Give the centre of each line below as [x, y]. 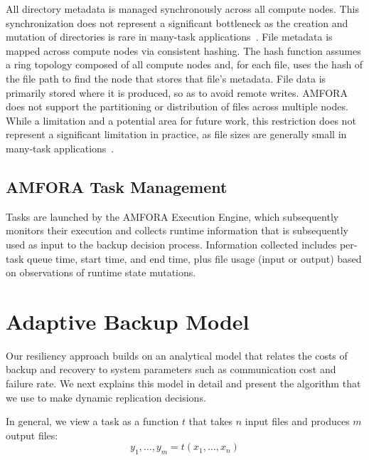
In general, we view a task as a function [92, 421]
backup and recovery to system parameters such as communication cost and [171, 369]
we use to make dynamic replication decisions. [106, 397]
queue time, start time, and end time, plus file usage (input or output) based [194, 258]
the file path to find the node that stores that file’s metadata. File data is [166, 78]
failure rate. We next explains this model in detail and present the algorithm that [183, 383]
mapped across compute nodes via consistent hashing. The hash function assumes [183, 50]
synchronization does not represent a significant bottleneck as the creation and [177, 22]
